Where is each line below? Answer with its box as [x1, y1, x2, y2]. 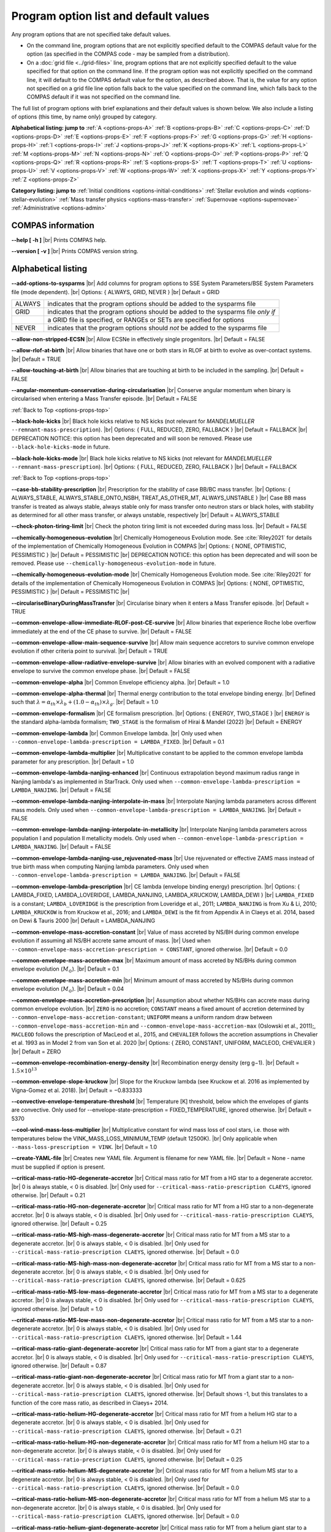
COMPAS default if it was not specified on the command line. [26, 93, 181, 100]
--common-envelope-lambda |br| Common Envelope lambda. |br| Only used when [11, 729, 223, 737]
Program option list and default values [11, 9, 210, 23]
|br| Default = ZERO [11, 1048, 61, 1055]
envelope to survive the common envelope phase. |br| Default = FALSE [11, 667, 191, 675]
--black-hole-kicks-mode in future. [11, 443, 110, 450]
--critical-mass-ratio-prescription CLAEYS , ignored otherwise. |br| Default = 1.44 [11, 1333, 242, 1341]
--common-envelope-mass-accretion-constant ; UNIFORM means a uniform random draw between [11, 1014, 273, 1021]
